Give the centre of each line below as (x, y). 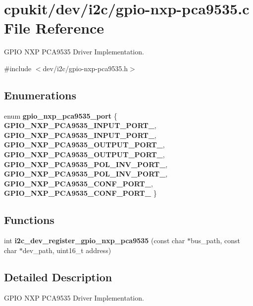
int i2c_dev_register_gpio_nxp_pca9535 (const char (95, 240)
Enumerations (40, 95)
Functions (29, 220)
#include (18, 68)
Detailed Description (58, 277)
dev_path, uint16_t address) (67, 250)
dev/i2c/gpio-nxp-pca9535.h (85, 68)
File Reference (54, 28)
